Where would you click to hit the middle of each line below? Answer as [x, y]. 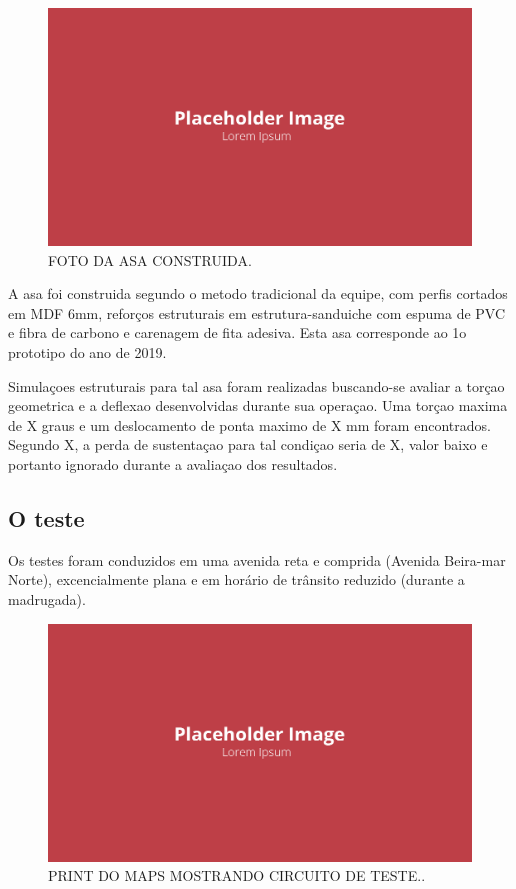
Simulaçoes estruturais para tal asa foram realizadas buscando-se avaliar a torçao [256, 385]
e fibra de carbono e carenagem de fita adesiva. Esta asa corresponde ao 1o [237, 332]
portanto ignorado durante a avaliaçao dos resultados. [173, 464]
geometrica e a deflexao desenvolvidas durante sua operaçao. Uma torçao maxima [258, 405]
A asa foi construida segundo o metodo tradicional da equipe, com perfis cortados [258, 293]
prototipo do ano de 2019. [87, 352]
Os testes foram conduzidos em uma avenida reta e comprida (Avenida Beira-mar [257, 559]
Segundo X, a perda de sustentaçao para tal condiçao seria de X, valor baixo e [248, 444]
